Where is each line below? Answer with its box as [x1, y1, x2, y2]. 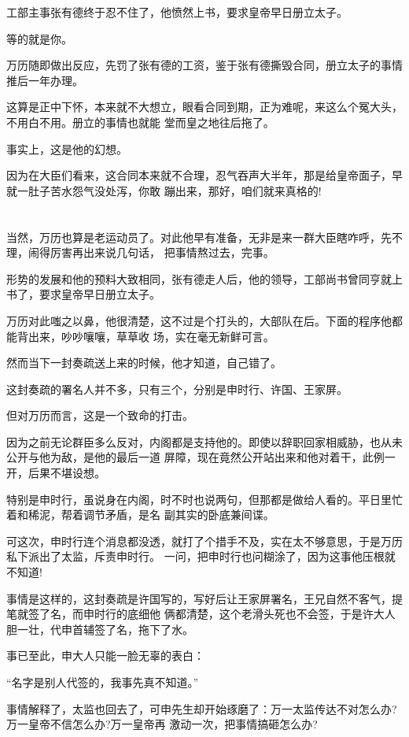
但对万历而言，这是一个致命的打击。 [6, 407, 193, 424]
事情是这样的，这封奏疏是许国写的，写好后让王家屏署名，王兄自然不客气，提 [6, 590, 403, 606]
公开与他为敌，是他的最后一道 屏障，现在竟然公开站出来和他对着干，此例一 [6, 449, 396, 465]
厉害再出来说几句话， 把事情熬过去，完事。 [50, 244, 275, 261]
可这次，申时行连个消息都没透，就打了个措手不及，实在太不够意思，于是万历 [6, 532, 403, 549]
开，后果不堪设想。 [6, 465, 105, 481]
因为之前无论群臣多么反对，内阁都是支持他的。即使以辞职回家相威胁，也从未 [6, 433, 403, 450]
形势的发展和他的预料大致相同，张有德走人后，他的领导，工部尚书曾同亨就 [6, 270, 392, 287]
